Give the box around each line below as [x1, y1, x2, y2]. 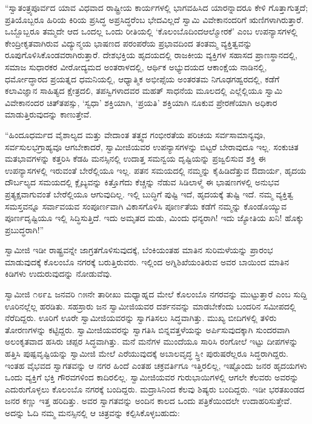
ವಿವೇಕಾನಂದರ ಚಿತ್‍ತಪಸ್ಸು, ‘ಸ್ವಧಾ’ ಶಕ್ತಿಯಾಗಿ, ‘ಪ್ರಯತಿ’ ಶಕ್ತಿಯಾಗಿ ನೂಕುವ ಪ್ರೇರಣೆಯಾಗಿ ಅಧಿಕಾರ [5, 96, 277, 108]
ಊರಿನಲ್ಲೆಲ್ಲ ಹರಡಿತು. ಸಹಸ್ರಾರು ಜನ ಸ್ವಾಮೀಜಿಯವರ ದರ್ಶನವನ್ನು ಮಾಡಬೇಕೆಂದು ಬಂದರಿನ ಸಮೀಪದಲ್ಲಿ [5, 299, 296, 312]
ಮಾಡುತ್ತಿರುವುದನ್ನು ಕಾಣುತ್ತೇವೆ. [5, 108, 92, 121]
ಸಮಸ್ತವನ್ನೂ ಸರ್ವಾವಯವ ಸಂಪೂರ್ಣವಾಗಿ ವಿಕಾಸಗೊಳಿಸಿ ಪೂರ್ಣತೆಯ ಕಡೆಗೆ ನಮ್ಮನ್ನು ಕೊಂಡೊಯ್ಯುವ [5, 199, 287, 212]
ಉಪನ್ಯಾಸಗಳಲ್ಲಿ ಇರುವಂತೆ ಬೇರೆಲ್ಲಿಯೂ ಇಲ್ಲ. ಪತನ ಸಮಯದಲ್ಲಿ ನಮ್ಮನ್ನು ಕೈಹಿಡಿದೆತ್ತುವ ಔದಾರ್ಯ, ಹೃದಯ [5, 164, 307, 176]
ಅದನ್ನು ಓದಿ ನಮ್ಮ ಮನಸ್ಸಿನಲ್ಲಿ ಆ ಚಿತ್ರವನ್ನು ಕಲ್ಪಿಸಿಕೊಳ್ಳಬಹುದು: [5, 406, 180, 419]
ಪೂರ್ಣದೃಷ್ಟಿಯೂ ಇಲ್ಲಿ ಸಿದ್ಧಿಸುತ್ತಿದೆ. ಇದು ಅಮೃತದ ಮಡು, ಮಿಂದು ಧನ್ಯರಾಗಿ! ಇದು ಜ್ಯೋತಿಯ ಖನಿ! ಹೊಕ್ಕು [5, 211, 304, 224]
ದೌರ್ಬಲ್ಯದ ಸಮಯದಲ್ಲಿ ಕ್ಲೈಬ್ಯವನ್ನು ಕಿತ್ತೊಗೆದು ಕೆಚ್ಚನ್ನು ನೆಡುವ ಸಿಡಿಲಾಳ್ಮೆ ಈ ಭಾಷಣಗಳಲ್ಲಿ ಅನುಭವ [5, 176, 279, 188]
